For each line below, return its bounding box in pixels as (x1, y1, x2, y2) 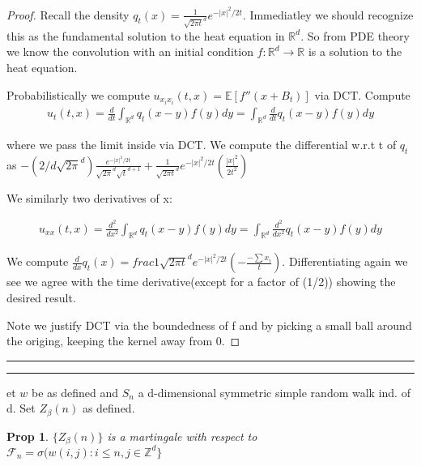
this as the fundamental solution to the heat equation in (6, 27, 285, 44)
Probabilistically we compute (6, 86, 150, 103)
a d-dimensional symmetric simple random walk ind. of (138, 383, 410, 400)
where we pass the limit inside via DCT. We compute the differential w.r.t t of (6, 136, 397, 153)
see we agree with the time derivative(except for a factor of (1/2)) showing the (6, 273, 396, 290)
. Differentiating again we (282, 253, 408, 270)
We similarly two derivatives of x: (6, 189, 172, 206)
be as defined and (32, 383, 119, 400)
